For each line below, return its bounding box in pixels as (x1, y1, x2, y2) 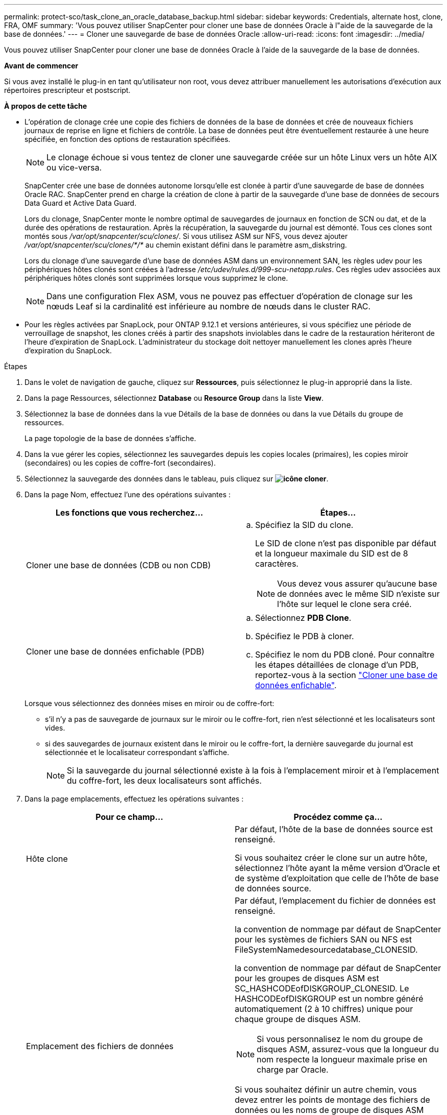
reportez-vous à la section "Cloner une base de (255, 670, 438, 680)
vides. (45, 723, 65, 732)
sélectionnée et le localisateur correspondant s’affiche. (45, 748, 230, 757)
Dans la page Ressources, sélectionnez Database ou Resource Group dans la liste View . (24, 394, 324, 402)
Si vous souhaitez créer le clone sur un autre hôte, (235, 853, 428, 863)
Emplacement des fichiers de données (26, 1041, 173, 1051)
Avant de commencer (4, 61, 79, 70)
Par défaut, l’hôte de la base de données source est (235, 824, 433, 834)
